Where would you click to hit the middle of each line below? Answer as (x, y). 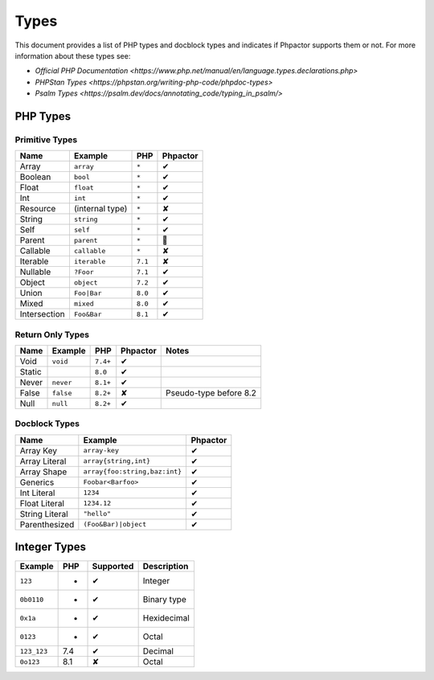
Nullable (35, 272)
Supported (113, 567)
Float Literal (42, 503)
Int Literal (37, 493)
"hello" (97, 514)
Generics (37, 482)
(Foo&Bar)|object (115, 524)
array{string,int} (117, 461)
